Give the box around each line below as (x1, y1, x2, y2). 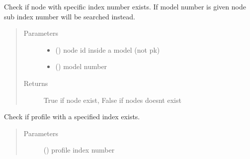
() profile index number (43, 145, 115, 155)
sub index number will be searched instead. (4, 11, 135, 21)
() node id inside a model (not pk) (55, 44, 160, 55)
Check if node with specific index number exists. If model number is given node (4, 1, 246, 11)
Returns (23, 78, 48, 88)
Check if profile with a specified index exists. (4, 111, 140, 122)
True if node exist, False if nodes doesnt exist (43, 94, 181, 105)
